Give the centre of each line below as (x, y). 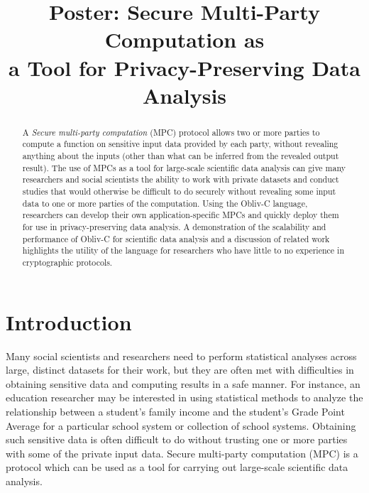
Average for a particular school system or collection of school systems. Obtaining (181, 425)
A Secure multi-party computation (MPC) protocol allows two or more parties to (171, 132)
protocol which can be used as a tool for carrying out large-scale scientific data (177, 467)
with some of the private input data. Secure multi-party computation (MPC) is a (182, 453)
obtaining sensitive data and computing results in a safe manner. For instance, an (183, 383)
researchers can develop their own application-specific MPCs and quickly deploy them (181, 215)
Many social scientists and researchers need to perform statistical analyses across (181, 356)
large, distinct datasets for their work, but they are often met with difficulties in (180, 370)
